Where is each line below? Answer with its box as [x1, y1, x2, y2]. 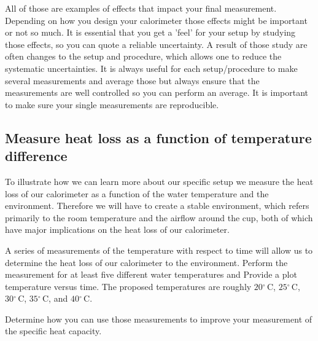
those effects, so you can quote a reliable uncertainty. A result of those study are [5, 37, 308, 50]
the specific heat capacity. [5, 324, 102, 337]
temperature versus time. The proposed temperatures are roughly [5, 280, 252, 292]
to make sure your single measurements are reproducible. [5, 98, 219, 111]
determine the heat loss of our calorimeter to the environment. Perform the [5, 256, 288, 268]
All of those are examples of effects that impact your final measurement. [5, 2, 277, 14]
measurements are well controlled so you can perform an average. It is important [5, 86, 309, 99]
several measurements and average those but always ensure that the [5, 74, 260, 87]
